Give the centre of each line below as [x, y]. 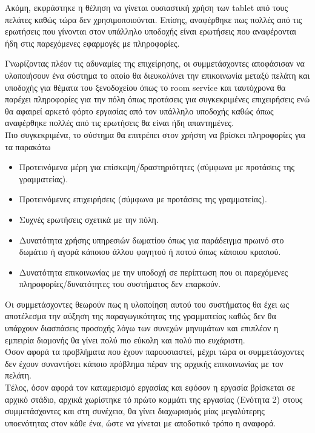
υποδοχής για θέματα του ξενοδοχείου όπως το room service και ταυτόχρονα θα [145, 87]
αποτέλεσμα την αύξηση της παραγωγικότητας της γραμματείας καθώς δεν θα [141, 316]
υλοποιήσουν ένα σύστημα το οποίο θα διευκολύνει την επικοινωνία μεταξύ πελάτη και [157, 75]
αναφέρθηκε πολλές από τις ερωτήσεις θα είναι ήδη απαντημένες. [119, 123]
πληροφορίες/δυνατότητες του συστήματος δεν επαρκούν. [120, 284]
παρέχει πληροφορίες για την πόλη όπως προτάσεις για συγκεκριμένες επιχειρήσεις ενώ [157, 99]
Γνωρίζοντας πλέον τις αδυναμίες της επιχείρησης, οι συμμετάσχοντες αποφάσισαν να [155, 63]
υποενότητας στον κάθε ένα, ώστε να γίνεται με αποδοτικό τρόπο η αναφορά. [141, 422]
